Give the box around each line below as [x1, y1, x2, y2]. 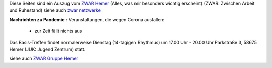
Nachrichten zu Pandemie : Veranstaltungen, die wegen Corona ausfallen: [9, 16, 165, 22]
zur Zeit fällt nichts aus [34, 28, 82, 34]
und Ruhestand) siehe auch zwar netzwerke [9, 7, 101, 13]
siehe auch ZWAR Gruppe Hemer [9, 55, 78, 62]
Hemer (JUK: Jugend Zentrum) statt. [9, 46, 86, 52]
